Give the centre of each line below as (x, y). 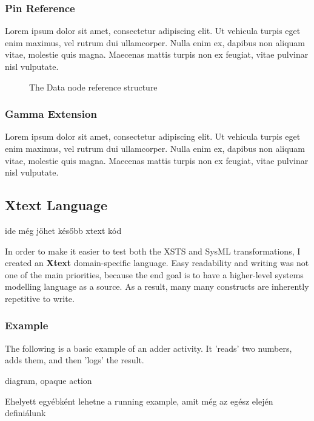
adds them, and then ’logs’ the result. (75, 360)
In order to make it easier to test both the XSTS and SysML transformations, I (153, 251)
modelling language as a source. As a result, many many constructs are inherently (157, 286)
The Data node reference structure (93, 87)
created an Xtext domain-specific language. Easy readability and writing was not (157, 263)
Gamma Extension (51, 114)
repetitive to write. (40, 298)
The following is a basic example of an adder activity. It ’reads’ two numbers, (149, 348)
